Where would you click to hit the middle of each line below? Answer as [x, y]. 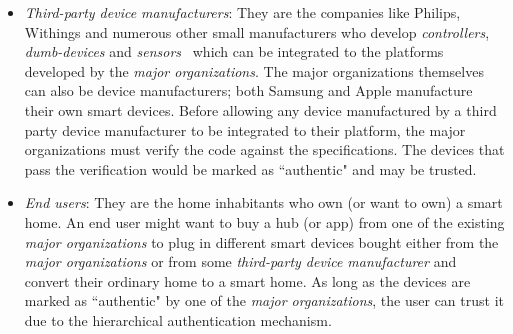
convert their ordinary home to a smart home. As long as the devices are [247, 280]
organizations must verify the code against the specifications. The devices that [264, 149]
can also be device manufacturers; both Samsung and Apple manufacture [248, 90]
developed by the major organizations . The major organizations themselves [254, 70]
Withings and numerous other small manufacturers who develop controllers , [257, 31]
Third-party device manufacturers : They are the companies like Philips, [242, 12]
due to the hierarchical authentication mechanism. [178, 319]
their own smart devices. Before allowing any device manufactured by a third [260, 109]
